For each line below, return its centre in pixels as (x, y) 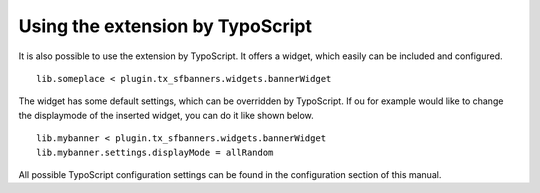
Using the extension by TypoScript (165, 26)
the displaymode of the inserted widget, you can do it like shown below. (166, 115)
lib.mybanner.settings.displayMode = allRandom (155, 152)
